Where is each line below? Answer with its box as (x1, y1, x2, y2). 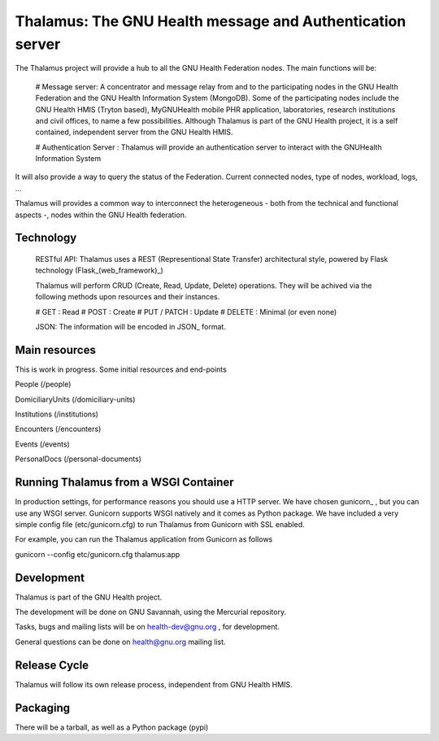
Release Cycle (15, 658, 89, 672)
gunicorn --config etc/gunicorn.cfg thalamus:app (15, 549, 180, 559)
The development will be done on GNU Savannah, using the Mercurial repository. (15, 607, 287, 617)
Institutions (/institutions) (15, 409, 99, 419)
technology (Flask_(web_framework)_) (35, 265, 164, 276)
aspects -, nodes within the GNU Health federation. (15, 210, 187, 220)
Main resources (15, 342, 97, 357)
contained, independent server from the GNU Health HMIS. (35, 127, 233, 137)
